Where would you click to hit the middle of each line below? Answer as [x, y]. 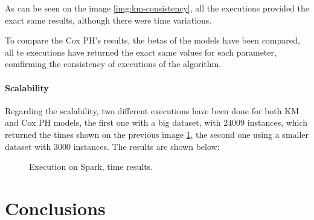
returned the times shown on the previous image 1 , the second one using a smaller [157, 134]
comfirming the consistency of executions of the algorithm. [113, 64]
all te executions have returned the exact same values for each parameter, [141, 52]
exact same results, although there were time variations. [108, 20]
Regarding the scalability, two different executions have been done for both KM [152, 110]
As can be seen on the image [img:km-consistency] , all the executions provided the [157, 8]
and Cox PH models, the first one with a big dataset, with [113, 122]
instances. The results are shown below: [146, 146]
